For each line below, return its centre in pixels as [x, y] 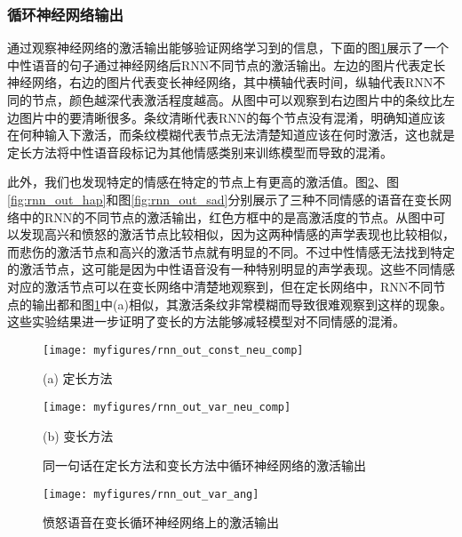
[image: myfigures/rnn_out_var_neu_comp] [167, 407]
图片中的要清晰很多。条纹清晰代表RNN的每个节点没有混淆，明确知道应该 [232, 117]
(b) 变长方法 [78, 435]
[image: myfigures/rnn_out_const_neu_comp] [173, 350]
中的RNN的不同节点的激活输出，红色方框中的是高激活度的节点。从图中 [226, 216]
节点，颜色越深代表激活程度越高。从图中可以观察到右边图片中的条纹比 [237, 100]
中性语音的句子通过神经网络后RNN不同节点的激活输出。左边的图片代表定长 [227, 64]
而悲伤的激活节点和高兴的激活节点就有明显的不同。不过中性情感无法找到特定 [231, 251]
